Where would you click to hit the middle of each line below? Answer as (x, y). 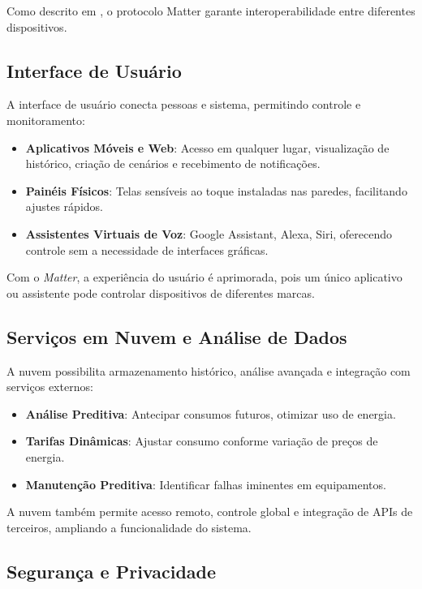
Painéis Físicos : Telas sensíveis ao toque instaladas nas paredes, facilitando (216, 190)
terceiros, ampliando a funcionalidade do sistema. (129, 527)
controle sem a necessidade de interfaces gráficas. (147, 249)
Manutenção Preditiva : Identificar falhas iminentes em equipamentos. (206, 484)
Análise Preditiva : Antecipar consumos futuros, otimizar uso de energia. (211, 413)
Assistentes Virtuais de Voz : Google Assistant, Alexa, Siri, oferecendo (209, 233)
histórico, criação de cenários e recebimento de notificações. (173, 163)
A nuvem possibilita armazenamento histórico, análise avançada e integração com (209, 370)
